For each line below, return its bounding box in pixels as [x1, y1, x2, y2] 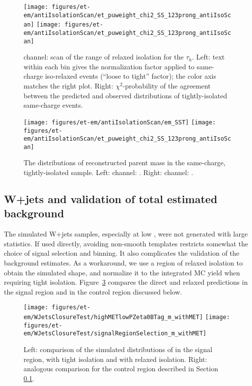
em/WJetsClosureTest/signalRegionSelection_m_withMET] [24, 330, 207, 337]
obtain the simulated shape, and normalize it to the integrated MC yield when [4, 267, 240, 277]
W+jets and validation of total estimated [4, 191, 218, 207]
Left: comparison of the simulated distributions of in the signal [24, 344, 213, 355]
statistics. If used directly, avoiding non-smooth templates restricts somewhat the [4, 238, 248, 248]
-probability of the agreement [122, 81, 211, 91]
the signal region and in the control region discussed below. [4, 286, 182, 297]
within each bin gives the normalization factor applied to [24, 61, 195, 71]
